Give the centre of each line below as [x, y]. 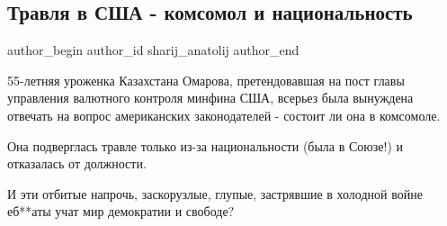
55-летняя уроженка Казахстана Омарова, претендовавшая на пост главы [206, 80]
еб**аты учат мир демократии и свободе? [121, 211]
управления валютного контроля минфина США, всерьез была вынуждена [210, 98]
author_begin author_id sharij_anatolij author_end [153, 50]
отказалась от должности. [77, 163]
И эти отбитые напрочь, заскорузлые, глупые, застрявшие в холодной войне [215, 193]
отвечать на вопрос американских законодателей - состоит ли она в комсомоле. [224, 115]
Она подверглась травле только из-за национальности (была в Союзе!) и [206, 145]
